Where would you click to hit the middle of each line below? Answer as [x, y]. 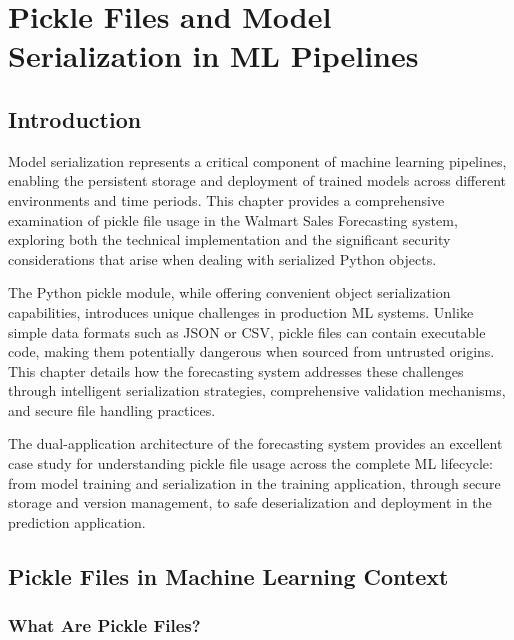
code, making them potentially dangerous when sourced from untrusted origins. [251, 351]
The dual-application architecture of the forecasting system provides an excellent [255, 443]
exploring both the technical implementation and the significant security [229, 239]
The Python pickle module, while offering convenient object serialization [229, 292]
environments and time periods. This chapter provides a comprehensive [226, 199]
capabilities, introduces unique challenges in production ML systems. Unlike [241, 311]
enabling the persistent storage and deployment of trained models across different [257, 180]
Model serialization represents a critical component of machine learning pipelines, [257, 160]
